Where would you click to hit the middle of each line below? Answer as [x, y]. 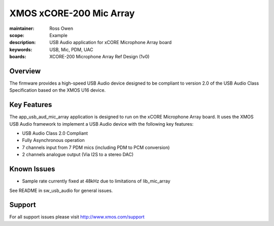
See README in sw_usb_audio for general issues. [61, 191]
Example [59, 35]
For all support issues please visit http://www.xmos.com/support [77, 217]
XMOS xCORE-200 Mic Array [72, 13]
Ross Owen [61, 28]
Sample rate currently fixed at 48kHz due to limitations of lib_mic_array [96, 181]
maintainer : [22, 28]
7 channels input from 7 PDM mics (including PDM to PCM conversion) [96, 147]
